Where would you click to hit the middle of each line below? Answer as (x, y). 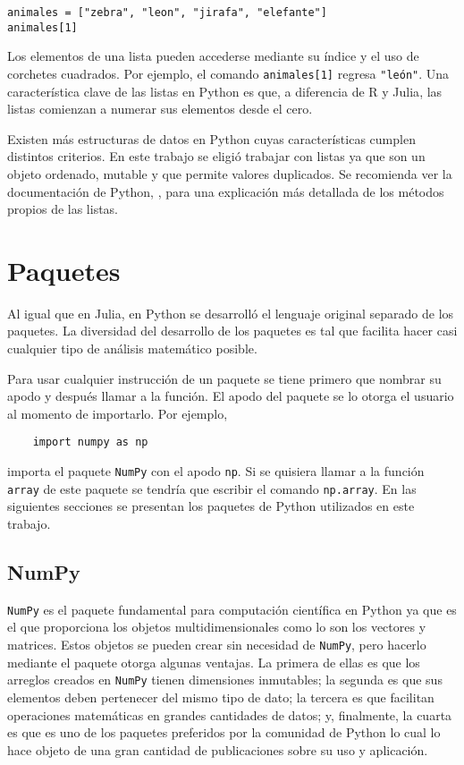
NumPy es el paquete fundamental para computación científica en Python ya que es (232, 609)
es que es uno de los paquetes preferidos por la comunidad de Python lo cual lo (224, 732)
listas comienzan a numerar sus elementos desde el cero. (160, 109)
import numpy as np (90, 442)
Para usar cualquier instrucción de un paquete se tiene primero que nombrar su (224, 378)
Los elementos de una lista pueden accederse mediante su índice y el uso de (213, 56)
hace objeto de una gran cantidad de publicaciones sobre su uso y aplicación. (218, 749)
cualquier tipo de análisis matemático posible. (132, 348)
